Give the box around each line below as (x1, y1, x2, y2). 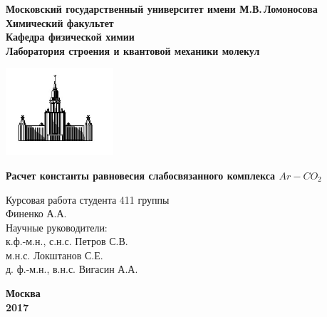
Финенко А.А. (6, 206, 67, 221)
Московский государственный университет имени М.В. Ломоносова (6, 1, 318, 16)
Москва (6, 286, 41, 301)
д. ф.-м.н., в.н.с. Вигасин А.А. (6, 261, 138, 276)
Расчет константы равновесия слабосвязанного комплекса (6, 167, 276, 182)
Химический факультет (6, 15, 114, 30)
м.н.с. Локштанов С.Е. (6, 247, 103, 262)
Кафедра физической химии (6, 29, 135, 44)
